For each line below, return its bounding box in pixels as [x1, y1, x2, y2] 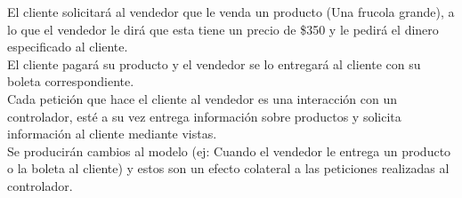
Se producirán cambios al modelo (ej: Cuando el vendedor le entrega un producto [7, 141, 451, 160]
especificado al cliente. [7, 37, 128, 56]
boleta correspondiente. [7, 72, 134, 91]
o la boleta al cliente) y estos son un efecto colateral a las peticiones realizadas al [7, 159, 450, 178]
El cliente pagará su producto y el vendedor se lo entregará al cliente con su [7, 54, 421, 73]
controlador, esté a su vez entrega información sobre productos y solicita [7, 107, 401, 125]
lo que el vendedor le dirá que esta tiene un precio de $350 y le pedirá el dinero [7, 20, 439, 38]
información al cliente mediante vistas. [7, 124, 217, 143]
